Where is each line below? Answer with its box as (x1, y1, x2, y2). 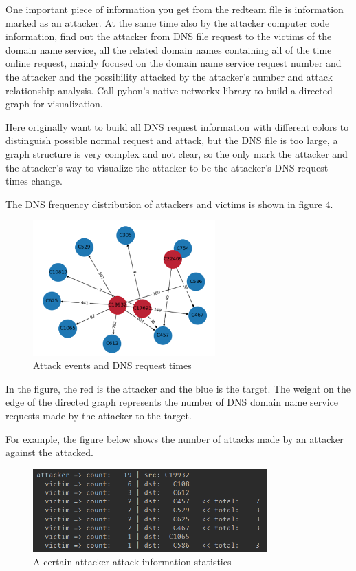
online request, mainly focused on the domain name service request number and (5, 56, 342, 70)
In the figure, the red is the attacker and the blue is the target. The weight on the (5, 381, 351, 395)
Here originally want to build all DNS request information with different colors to (5, 119, 349, 134)
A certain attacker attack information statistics (33, 554, 232, 569)
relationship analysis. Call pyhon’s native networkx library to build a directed (5, 83, 333, 97)
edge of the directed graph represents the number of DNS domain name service (5, 395, 339, 409)
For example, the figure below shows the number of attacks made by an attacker (5, 431, 344, 446)
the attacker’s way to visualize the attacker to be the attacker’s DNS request (5, 160, 329, 174)
